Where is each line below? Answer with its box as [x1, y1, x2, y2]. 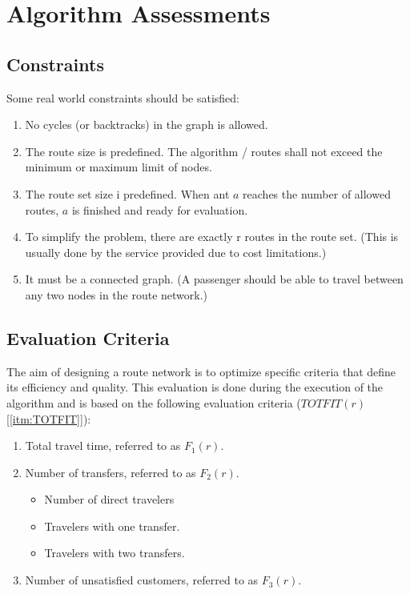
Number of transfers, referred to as [25, 464, 196, 480]
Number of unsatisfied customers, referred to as [25, 572, 259, 588]
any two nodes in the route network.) [25, 286, 208, 303]
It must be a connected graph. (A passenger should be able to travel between [25, 271, 404, 287]
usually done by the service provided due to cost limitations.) [25, 243, 327, 260]
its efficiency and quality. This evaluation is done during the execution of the [6, 379, 384, 395]
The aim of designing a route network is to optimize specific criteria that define [6, 363, 396, 379]
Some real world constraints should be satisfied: [6, 89, 240, 106]
